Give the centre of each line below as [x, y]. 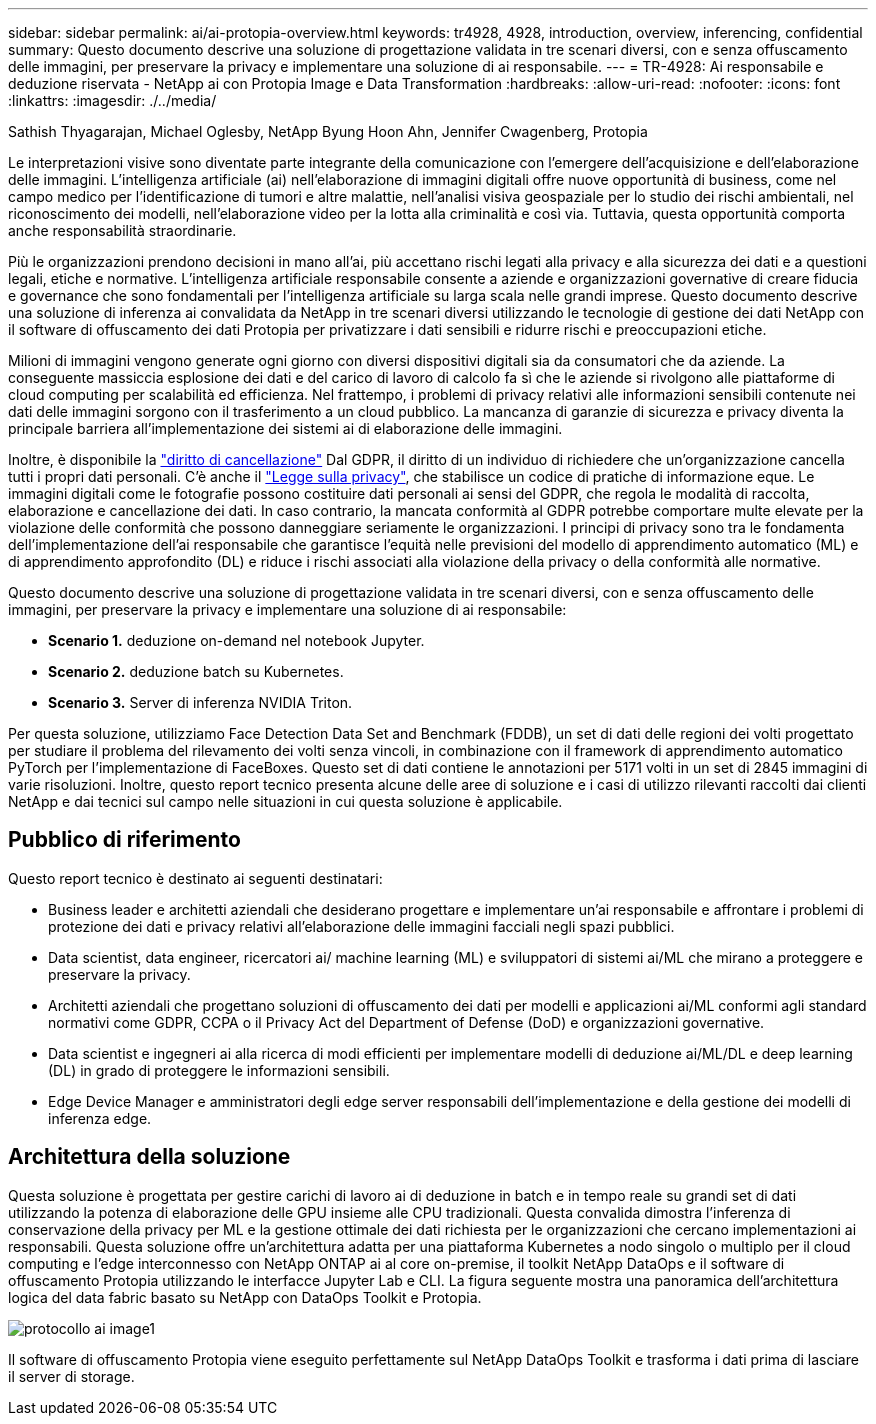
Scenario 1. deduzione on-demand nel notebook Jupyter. [236, 640]
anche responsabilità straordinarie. [122, 230]
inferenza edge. [100, 1118]
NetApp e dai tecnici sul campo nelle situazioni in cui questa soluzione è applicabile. [285, 801]
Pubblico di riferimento [124, 840]
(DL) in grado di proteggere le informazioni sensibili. [219, 1070]
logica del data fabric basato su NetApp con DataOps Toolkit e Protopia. [245, 1297]
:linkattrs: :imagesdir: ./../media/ [112, 100]
